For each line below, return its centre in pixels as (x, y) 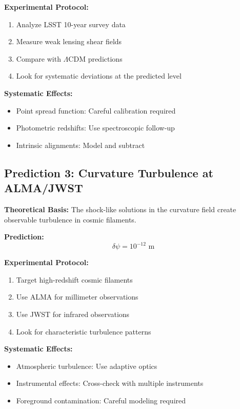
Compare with (38, 58)
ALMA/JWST (44, 188)
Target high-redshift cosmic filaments (74, 279)
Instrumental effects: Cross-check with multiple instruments (110, 383)
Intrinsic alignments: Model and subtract (81, 145)
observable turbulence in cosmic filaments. (70, 219)
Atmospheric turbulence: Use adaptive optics (87, 366)
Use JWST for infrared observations (73, 314)
